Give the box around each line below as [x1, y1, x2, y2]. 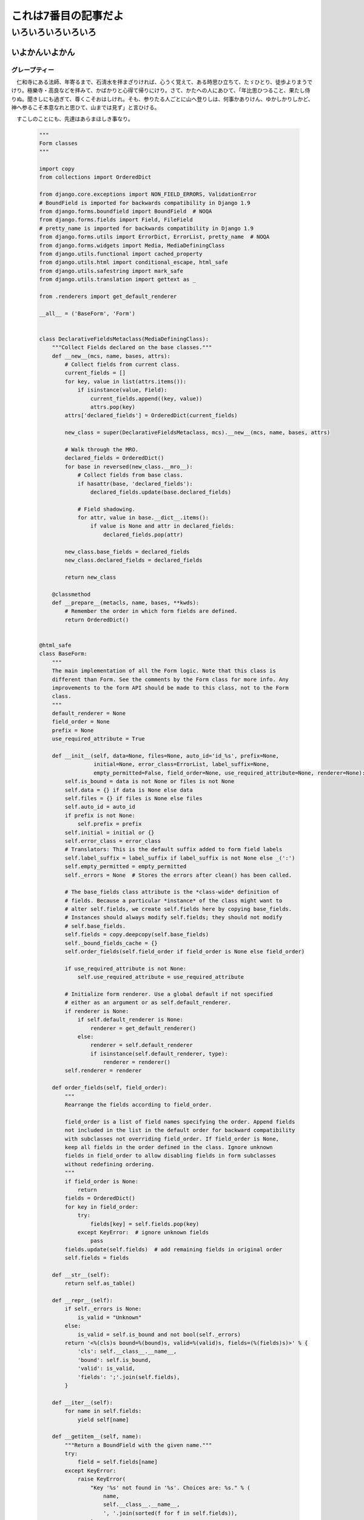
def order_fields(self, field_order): [52, 1084, 167, 1091]
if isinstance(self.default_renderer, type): [90, 1050, 228, 1057]
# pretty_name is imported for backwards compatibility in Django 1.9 [39, 225, 254, 232]
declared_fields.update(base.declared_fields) [90, 488, 232, 496]
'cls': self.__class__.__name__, [77, 1348, 177, 1355]
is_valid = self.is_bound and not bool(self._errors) [77, 1331, 241, 1338]
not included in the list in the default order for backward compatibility [64, 1127, 295, 1134]
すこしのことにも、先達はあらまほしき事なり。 [16, 115, 133, 122]
